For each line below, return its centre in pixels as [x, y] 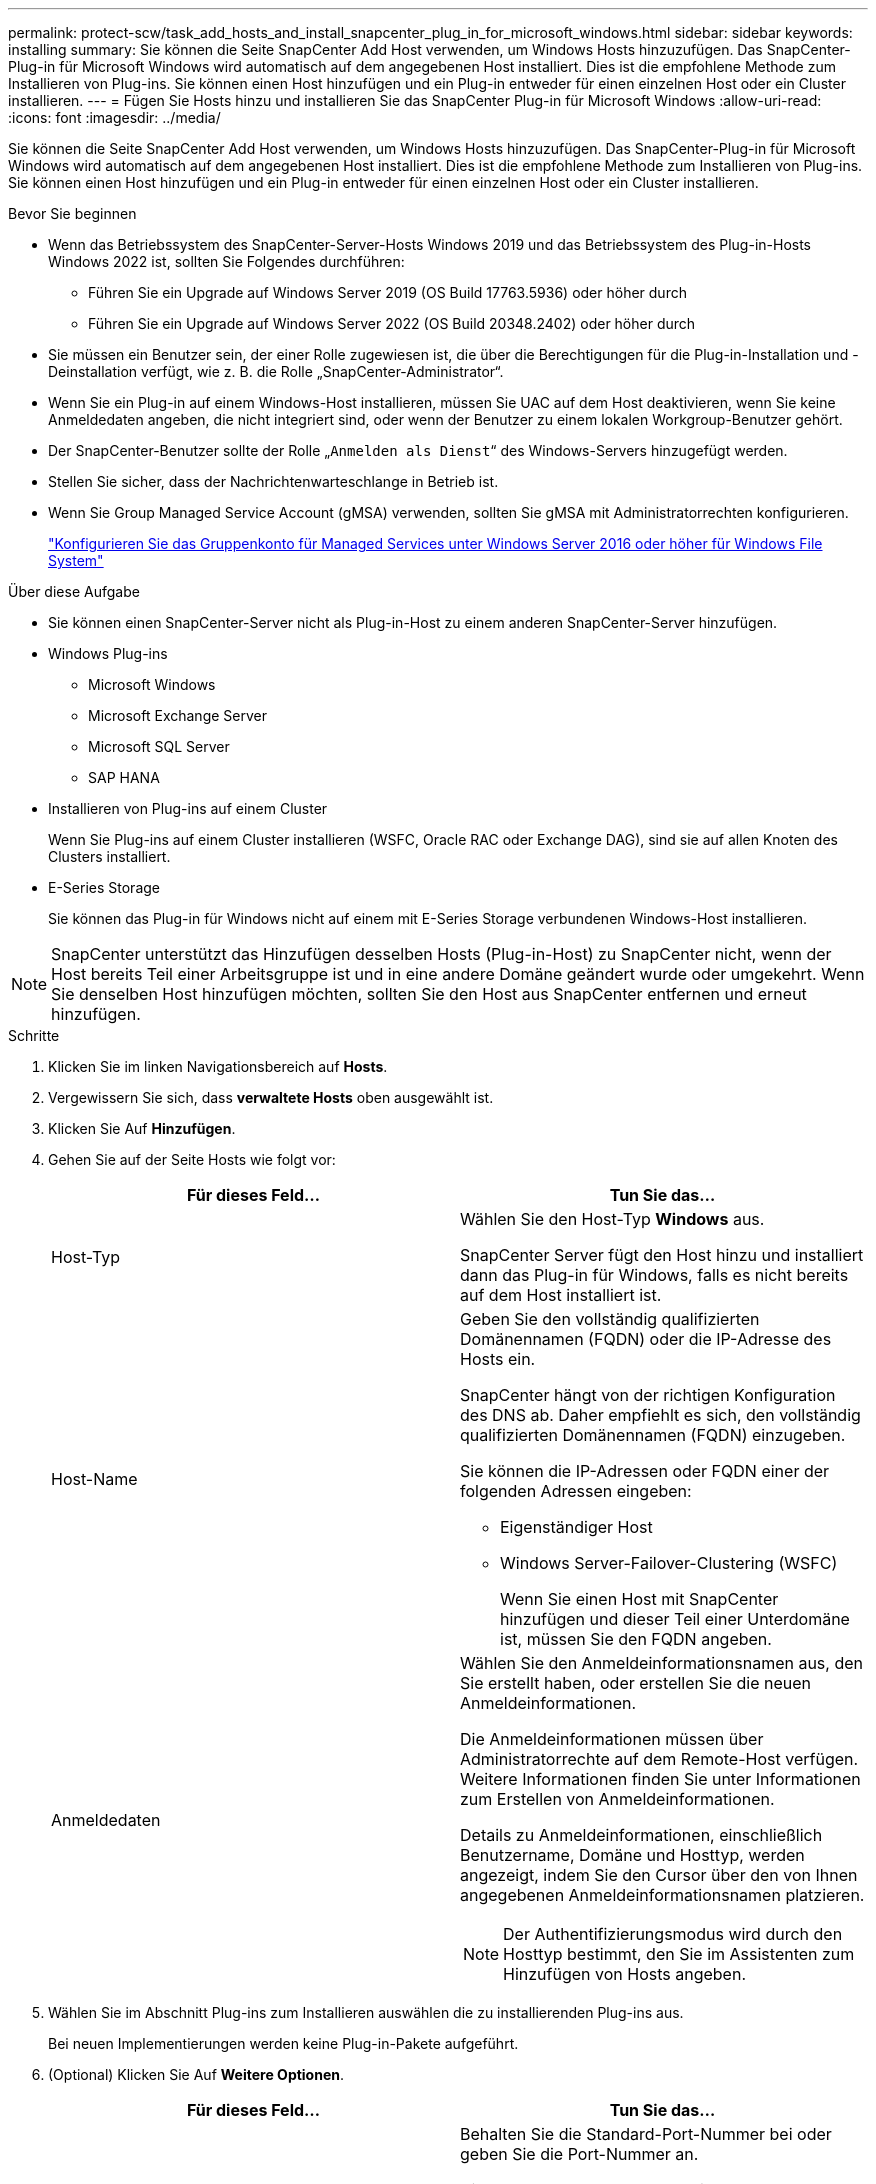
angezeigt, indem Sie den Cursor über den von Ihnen [659, 1875]
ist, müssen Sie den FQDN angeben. [636, 1639]
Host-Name [94, 1479]
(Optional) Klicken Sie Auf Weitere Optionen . [196, 2074]
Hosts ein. [498, 1359]
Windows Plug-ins [108, 653]
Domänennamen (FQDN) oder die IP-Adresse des [646, 1339]
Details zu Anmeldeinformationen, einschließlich [641, 1835]
